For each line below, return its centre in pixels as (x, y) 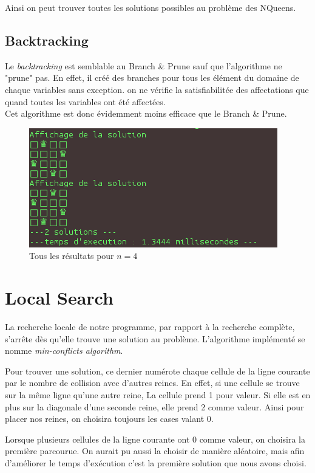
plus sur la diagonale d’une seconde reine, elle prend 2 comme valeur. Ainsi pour (154, 406)
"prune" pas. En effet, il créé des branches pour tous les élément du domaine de (152, 78)
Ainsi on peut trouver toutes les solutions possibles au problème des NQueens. (151, 7)
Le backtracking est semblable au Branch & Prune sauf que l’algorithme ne (144, 65)
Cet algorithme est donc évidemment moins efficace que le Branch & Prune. (146, 113)
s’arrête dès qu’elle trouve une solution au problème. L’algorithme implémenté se (155, 338)
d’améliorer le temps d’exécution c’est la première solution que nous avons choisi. (156, 463)
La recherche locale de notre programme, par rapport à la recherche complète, (150, 327)
